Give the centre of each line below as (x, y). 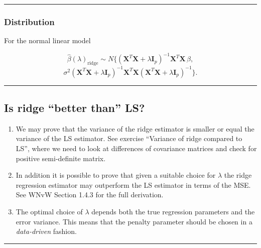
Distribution (29, 21)
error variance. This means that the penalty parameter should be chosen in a (134, 221)
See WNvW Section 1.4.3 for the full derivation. (90, 195)
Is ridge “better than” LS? (75, 107)
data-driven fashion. (46, 231)
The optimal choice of (49, 211)
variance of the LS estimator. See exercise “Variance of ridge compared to (129, 138)
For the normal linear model (47, 40)
